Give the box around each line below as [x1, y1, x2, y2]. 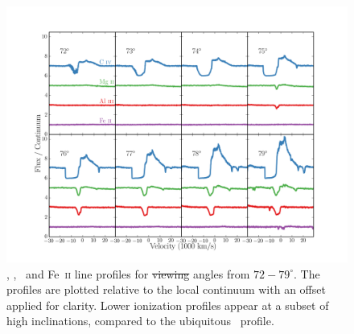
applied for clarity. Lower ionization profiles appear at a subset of [6, 296, 329, 313]
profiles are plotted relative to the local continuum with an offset [6, 281, 326, 298]
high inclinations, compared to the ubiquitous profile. [6, 312, 274, 329]
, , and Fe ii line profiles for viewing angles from [6, 265, 250, 282]
